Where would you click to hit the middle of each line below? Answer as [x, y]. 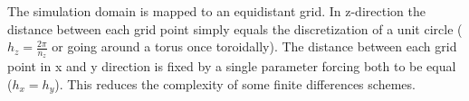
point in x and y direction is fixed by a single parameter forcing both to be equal [232, 66]
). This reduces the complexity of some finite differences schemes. [235, 84]
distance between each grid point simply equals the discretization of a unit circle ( [235, 28]
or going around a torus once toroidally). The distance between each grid [254, 46]
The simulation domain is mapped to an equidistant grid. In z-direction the [216, 11]
